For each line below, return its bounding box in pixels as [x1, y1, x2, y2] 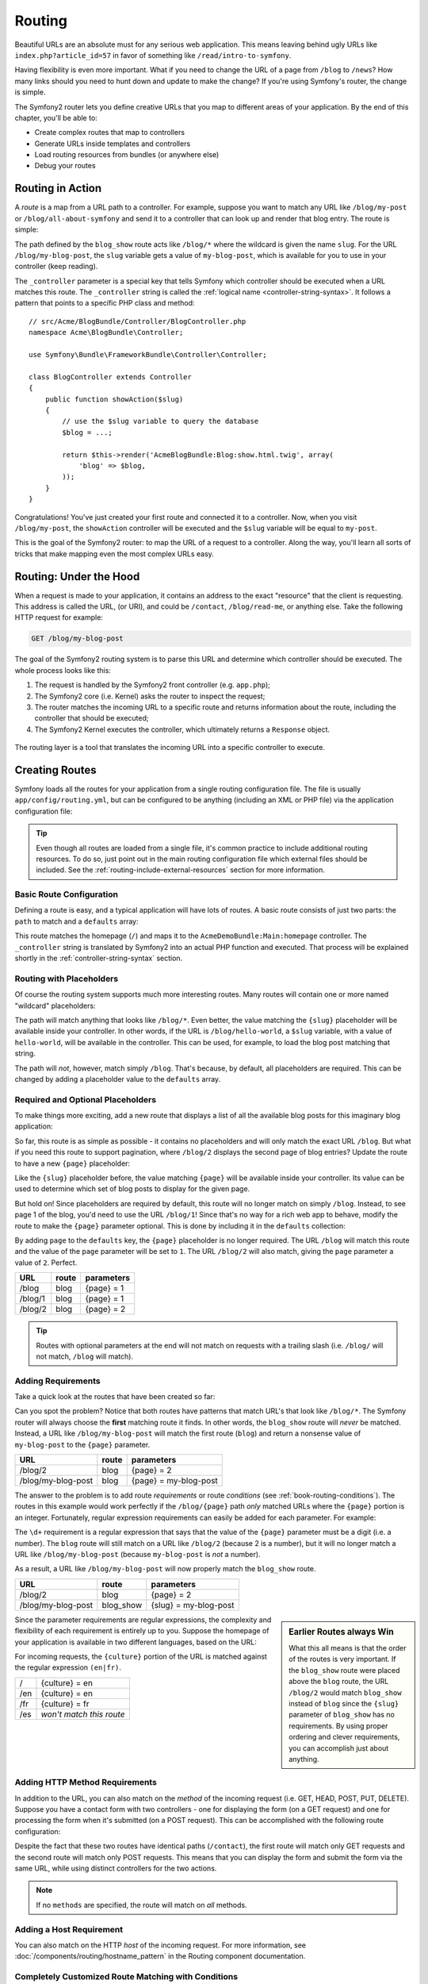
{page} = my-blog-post [131, 1475, 218, 1486]
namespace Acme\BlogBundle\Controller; [29, 328, 184, 337]
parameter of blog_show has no [289, 1710, 396, 1720]
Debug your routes [34, 161, 96, 171]
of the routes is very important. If [289, 1655, 396, 1664]
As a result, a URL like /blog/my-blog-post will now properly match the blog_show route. [14, 1564, 316, 1574]
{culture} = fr [40, 1698, 90, 1709]
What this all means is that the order [289, 1644, 407, 1652]
